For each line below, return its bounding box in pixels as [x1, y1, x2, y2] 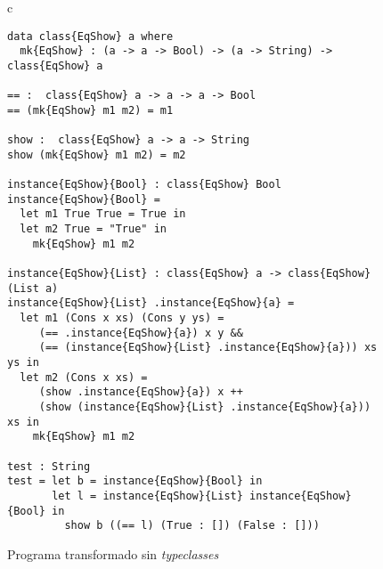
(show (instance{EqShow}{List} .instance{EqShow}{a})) [38, 401, 371, 413]
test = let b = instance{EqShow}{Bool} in [7, 475, 263, 488]
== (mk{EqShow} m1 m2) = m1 [7, 103, 174, 117]
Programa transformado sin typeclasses [7, 544, 219, 563]
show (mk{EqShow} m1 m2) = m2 [7, 148, 186, 161]
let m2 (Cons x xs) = [20, 370, 148, 384]
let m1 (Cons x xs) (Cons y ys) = [20, 312, 224, 325]
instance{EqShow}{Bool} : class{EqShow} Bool [7, 178, 281, 191]
